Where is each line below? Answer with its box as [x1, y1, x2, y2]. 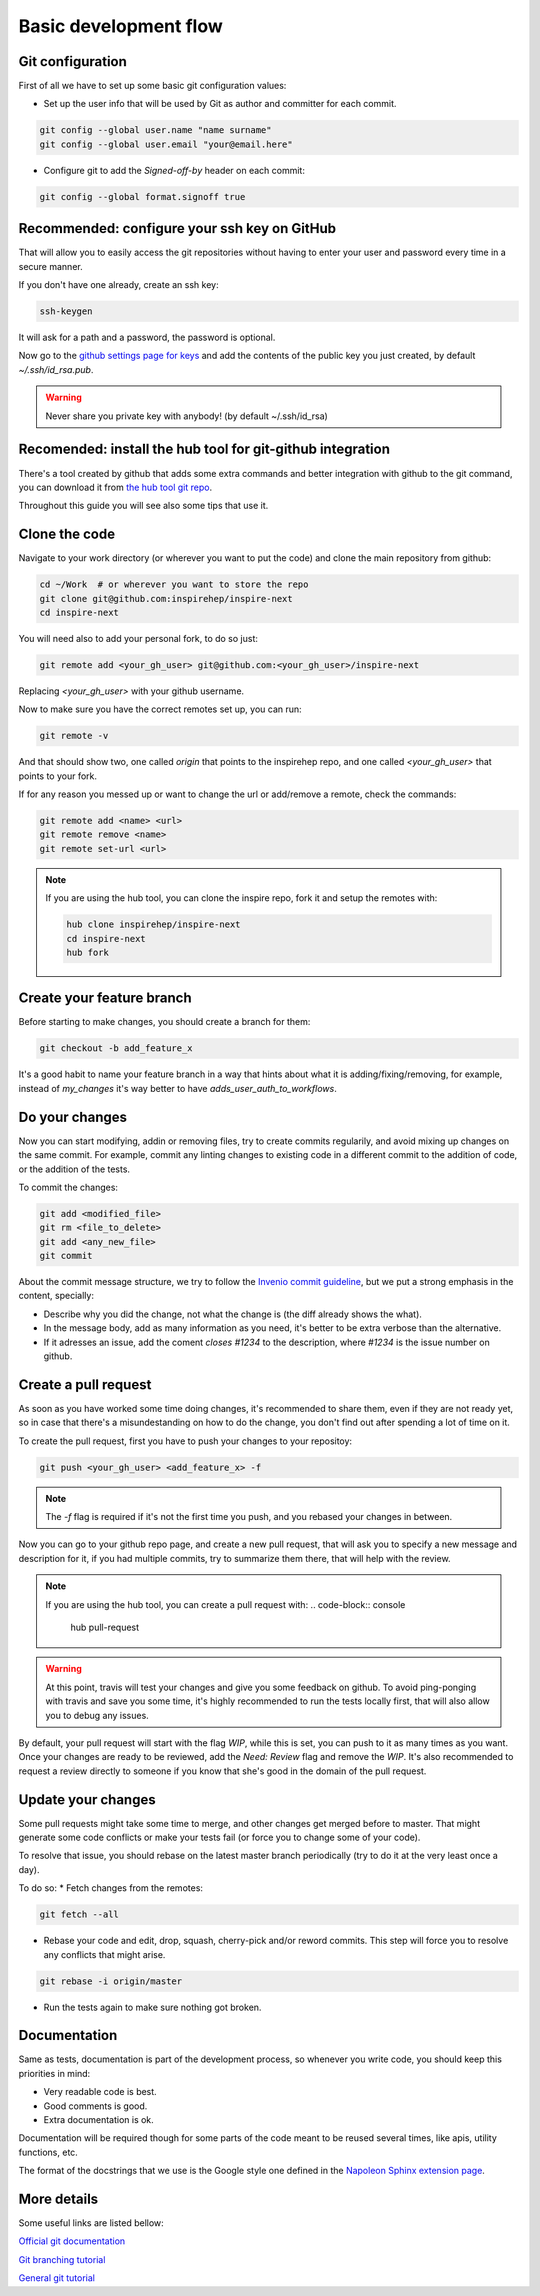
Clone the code [18, 526, 115, 543]
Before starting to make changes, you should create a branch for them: [18, 1016, 311, 1028]
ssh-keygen [39, 306, 93, 317]
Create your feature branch [18, 990, 192, 1007]
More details [18, 2190, 99, 2207]
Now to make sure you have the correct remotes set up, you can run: [18, 703, 302, 715]
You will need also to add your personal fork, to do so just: [18, 632, 259, 644]
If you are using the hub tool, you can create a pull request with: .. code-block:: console [45, 1598, 406, 1610]
